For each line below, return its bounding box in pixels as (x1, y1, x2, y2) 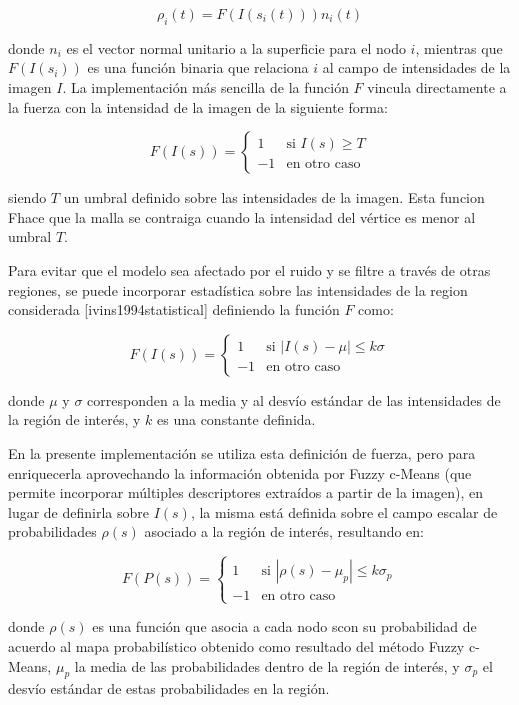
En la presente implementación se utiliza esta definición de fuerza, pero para (8, 442, 476, 463)
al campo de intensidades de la (322, 57, 511, 78)
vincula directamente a (367, 76, 507, 97)
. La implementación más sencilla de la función (62, 76, 349, 97)
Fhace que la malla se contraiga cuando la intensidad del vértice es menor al (8, 206, 476, 227)
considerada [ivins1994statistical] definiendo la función (8, 299, 340, 320)
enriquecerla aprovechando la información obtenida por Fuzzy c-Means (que (8, 462, 472, 483)
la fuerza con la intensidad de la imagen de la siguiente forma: (8, 96, 388, 117)
